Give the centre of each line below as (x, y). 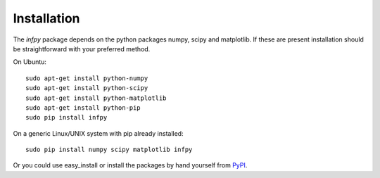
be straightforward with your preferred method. (82, 49)
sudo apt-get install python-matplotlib (96, 98)
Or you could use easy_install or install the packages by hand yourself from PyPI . (130, 165)
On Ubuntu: (30, 62)
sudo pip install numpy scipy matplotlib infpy (109, 150)
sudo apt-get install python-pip (83, 108)
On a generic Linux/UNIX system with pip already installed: (98, 133)
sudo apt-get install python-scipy (87, 88)
